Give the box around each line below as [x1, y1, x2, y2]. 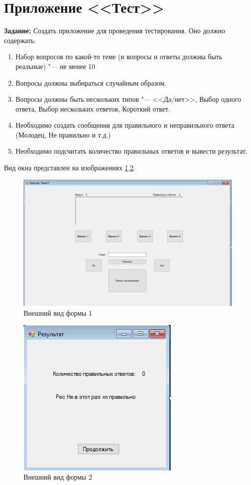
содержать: [4, 35, 36, 45]
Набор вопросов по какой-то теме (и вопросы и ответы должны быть [15, 51, 223, 62]
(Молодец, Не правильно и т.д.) [15, 129, 111, 139]
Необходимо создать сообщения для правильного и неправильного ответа [15, 120, 234, 130]
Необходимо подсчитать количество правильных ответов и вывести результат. [15, 146, 248, 156]
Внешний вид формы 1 [24, 308, 92, 318]
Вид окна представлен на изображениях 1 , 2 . [4, 162, 136, 173]
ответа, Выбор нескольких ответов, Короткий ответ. [15, 103, 171, 114]
